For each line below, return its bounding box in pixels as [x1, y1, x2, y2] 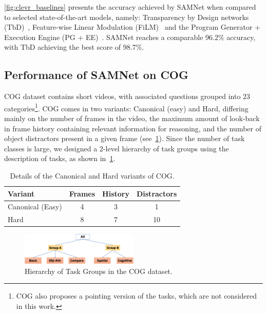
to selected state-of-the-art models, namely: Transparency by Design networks [4, 11, 249, 22]
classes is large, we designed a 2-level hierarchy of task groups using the [4, 143, 229, 153]
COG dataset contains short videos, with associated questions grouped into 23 [4, 91, 251, 102]
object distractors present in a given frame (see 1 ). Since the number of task [4, 133, 245, 144]
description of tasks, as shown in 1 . [4, 153, 116, 164]
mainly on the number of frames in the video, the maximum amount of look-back [4, 113, 260, 124]
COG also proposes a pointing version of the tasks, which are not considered [16, 290, 257, 301]
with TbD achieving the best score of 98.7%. [4, 42, 144, 52]
